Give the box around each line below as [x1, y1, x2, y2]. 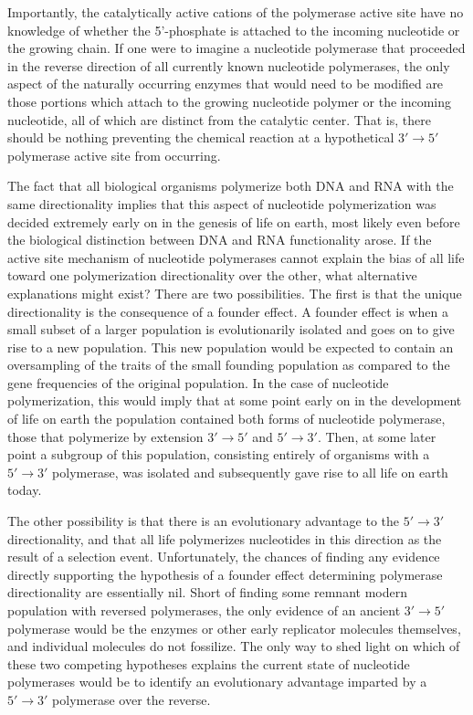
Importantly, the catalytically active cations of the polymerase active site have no [7, 3, 464, 21]
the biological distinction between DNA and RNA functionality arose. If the [7, 230, 432, 249]
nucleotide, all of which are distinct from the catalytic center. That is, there [7, 110, 431, 129]
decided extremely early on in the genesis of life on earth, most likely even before [7, 212, 460, 231]
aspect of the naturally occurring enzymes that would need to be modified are [7, 74, 444, 93]
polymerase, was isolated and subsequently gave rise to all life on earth [52, 462, 448, 481]
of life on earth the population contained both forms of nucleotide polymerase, [7, 409, 446, 428]
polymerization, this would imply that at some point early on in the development [7, 391, 462, 410]
